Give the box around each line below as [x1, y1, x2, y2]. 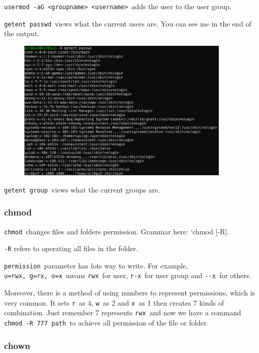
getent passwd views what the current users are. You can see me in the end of [4, 18, 251, 29]
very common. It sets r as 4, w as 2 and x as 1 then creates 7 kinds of [4, 297, 224, 308]
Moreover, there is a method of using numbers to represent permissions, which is [4, 287, 255, 298]
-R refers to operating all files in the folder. [4, 243, 138, 254]
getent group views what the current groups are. [4, 184, 160, 195]
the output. [4, 28, 40, 39]
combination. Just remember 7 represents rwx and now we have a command [4, 307, 241, 318]
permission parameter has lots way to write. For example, [4, 260, 188, 270]
